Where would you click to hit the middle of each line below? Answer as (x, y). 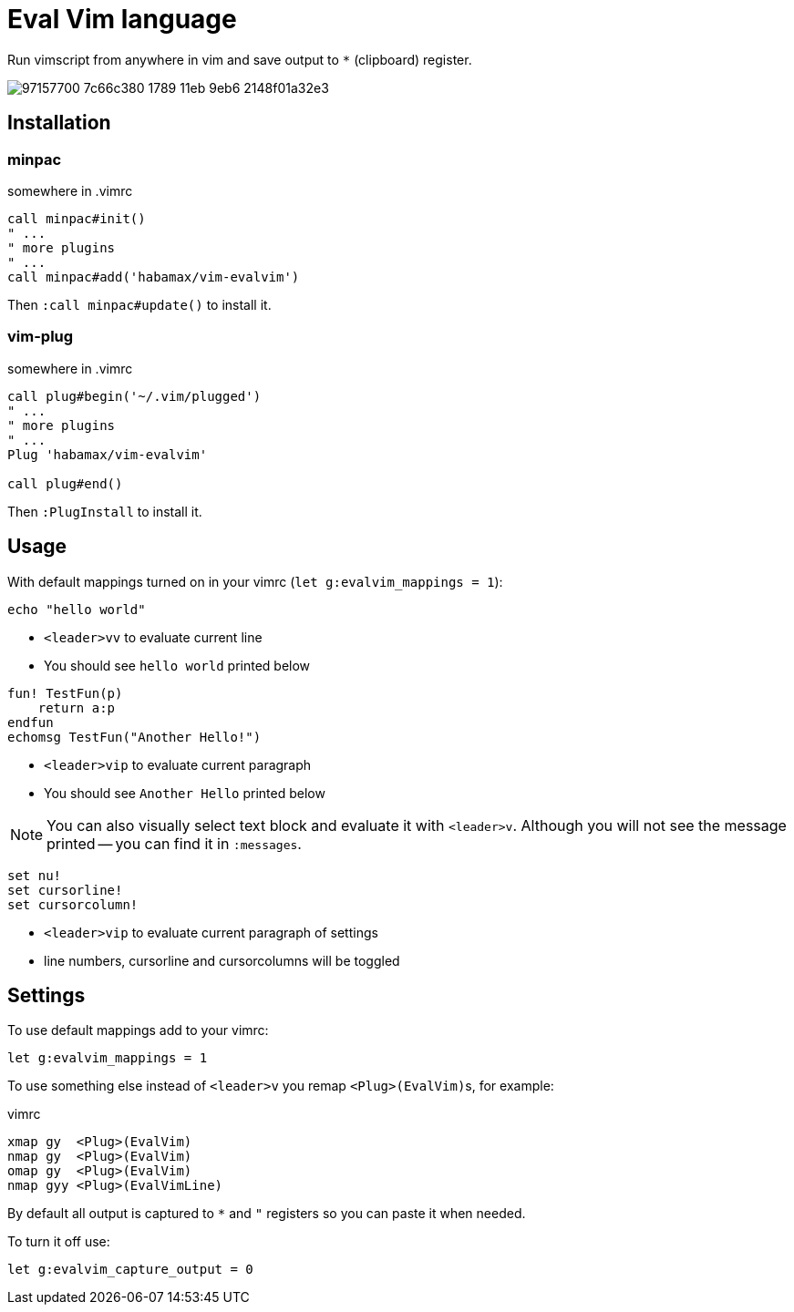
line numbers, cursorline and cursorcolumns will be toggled (222, 960)
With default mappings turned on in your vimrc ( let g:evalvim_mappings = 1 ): (255, 581)
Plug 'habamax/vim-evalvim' (108, 454)
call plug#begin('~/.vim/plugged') (134, 396)
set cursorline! (65, 890)
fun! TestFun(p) (65, 693)
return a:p (77, 707)
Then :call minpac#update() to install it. (139, 304)
